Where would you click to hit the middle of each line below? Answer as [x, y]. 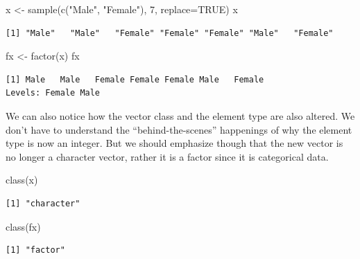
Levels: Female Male [53, 93]
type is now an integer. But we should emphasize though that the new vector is [174, 143]
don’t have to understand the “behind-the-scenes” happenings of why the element [179, 129]
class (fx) [23, 226]
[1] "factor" [35, 250]
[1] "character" [43, 203]
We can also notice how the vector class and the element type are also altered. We [180, 115]
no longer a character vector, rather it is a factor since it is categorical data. [167, 156]
